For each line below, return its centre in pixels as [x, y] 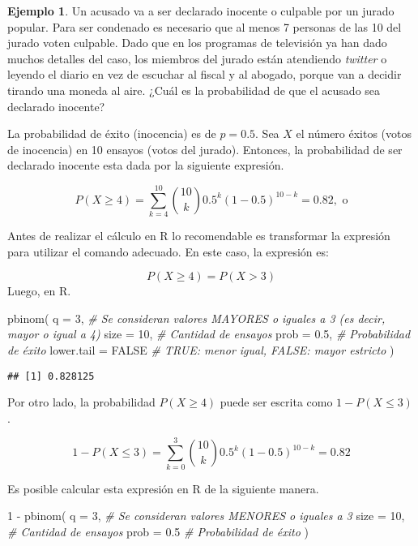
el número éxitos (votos [354, 133]
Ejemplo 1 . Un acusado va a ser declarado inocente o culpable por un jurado [201, 11]
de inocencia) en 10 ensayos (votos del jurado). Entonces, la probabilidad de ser [205, 149]
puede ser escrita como [276, 402]
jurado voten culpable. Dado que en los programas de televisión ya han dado [197, 43]
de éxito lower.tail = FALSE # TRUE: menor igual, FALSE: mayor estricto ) [201, 350]
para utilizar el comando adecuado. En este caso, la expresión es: [168, 251]
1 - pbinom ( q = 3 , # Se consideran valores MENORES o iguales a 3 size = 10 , [206, 516]
